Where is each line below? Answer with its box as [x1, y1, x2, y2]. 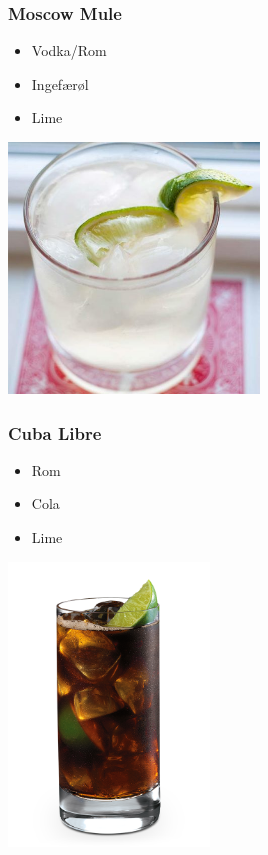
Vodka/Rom [31, 40, 107, 61]
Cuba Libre [8, 420, 102, 445]
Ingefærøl [31, 73, 89, 94]
